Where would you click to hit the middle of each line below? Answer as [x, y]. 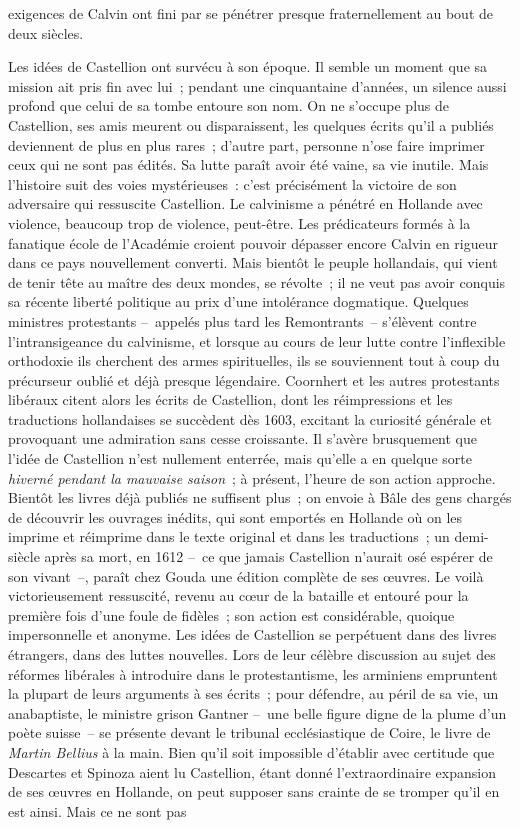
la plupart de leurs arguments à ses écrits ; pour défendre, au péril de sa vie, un [253, 693]
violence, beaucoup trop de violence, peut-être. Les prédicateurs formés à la [239, 222]
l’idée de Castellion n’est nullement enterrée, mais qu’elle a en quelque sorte [240, 458]
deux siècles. [46, 32]
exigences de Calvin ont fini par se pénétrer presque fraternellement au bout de [251, 13]
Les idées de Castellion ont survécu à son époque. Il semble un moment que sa [248, 66]
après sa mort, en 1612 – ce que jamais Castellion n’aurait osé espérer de [268, 556]
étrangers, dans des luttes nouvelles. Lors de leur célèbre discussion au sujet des [252, 654]
